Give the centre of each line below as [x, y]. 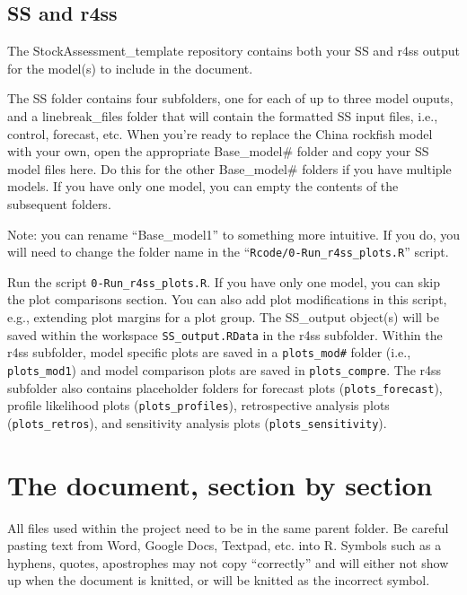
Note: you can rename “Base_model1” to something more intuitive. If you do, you [233, 234]
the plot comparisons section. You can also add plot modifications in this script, [227, 299]
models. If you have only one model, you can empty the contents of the [203, 186]
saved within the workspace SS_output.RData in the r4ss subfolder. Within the [225, 334]
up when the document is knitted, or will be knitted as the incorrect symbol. [219, 580]
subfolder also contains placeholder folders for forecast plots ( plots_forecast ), [225, 387]
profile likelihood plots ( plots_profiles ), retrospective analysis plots [198, 405]
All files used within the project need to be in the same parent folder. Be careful [228, 527]
